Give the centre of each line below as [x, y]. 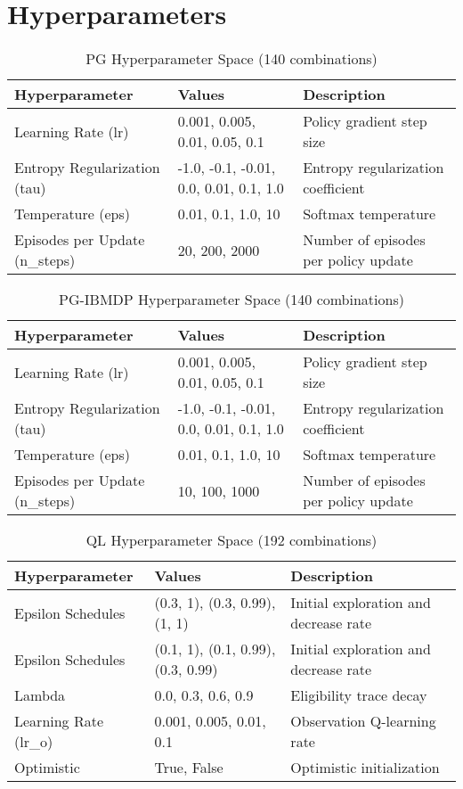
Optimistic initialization [365, 768]
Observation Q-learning [363, 721]
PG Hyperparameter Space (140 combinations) [231, 59]
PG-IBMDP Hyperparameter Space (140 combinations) [231, 300]
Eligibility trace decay [359, 695]
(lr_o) [34, 742]
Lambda [40, 695]
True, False [189, 768]
